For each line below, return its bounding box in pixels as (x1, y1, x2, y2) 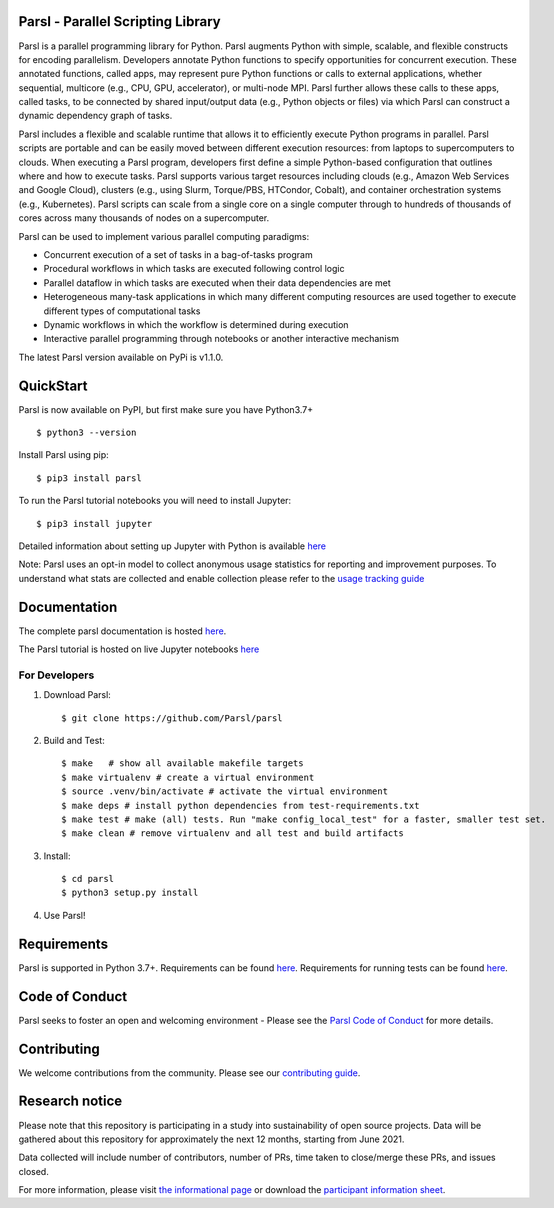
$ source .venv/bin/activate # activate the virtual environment (61, 786, 389, 797)
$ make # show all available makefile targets (61, 758, 304, 769)
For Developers (18, 668, 95, 682)
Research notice (18, 1093, 123, 1110)
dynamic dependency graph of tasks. (18, 110, 173, 122)
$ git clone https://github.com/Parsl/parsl (61, 712, 284, 724)
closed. (18, 1165, 49, 1177)
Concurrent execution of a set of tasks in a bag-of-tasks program (43, 248, 314, 260)
